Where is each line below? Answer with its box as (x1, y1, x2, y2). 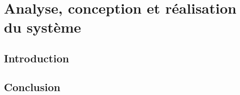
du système (4, 17, 81, 37)
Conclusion (4, 79, 61, 94)
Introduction (4, 50, 69, 65)
